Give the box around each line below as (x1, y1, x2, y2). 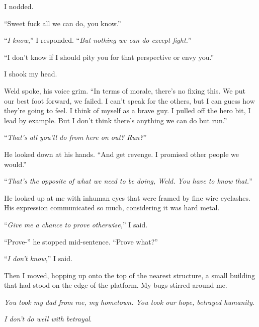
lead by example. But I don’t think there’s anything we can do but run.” (4, 115, 227, 125)
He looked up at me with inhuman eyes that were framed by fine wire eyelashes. (4, 192, 250, 203)
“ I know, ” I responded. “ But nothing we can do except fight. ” (4, 35, 192, 45)
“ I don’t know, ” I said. (4, 253, 72, 264)
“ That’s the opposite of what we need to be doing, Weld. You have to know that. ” (4, 176, 252, 186)
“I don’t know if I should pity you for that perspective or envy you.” (4, 51, 214, 62)
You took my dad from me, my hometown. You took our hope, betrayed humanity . (4, 296, 254, 307)
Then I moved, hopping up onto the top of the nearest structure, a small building (4, 270, 255, 280)
